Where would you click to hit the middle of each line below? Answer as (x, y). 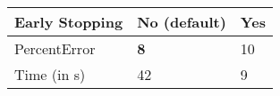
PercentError (55, 48)
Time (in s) (50, 74)
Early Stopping (69, 22)
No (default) (182, 22)
